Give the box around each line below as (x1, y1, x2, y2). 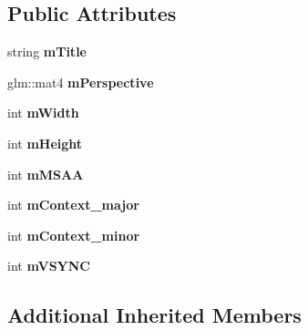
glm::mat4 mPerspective (7, 72, 154, 91)
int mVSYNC (7, 256, 90, 275)
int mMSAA (7, 164, 84, 183)
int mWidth (7, 103, 79, 122)
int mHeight (7, 133, 83, 152)
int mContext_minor (7, 225, 140, 244)
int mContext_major (7, 195, 139, 214)
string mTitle (7, 42, 87, 61)
